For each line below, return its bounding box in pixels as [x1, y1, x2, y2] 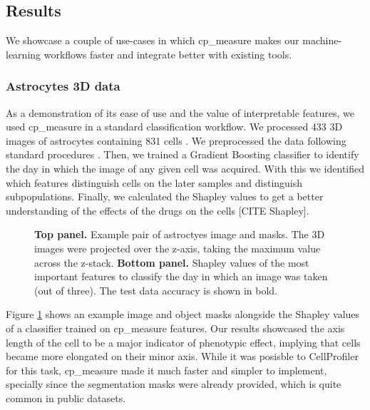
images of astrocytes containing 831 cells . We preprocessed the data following [6, 133, 346, 148]
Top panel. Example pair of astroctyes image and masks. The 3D [34, 227, 325, 242]
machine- [302, 33, 342, 48]
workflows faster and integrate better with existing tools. [43, 46, 292, 61]
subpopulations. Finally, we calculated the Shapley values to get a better [6, 189, 324, 204]
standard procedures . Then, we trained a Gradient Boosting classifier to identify [6, 147, 359, 162]
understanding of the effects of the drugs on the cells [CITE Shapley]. [6, 203, 309, 217]
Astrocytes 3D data [6, 77, 120, 95]
